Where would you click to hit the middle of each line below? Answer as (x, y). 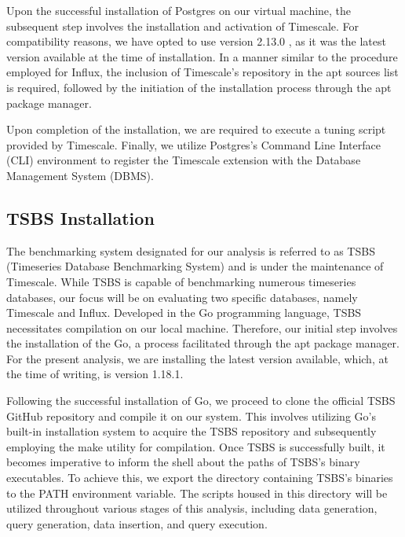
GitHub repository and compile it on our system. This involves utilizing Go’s (191, 416)
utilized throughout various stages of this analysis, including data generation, (192, 508)
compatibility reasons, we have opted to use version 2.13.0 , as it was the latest (196, 41)
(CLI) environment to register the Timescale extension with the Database (184, 160)
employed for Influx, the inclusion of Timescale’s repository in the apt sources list (202, 72)
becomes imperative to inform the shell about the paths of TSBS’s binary (183, 462)
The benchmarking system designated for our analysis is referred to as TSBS (191, 250)
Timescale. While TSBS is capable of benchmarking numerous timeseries (181, 281)
